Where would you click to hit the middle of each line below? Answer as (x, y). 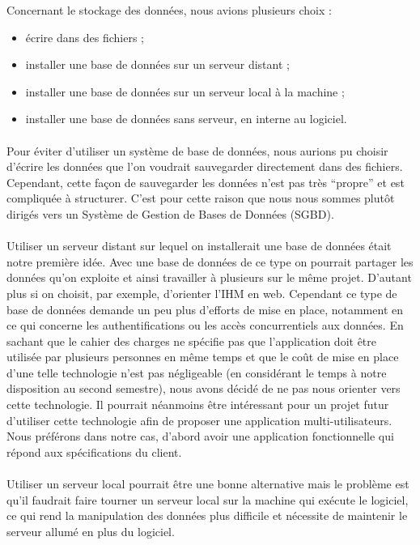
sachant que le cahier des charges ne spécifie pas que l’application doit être (192, 341)
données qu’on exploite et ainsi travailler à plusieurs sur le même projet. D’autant (209, 277)
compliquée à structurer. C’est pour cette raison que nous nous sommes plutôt (201, 198)
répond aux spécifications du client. (94, 451)
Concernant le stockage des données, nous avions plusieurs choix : (169, 10)
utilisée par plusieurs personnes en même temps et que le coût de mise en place (203, 357)
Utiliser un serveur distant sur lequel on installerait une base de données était (199, 246)
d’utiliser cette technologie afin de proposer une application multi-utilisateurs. (199, 420)
